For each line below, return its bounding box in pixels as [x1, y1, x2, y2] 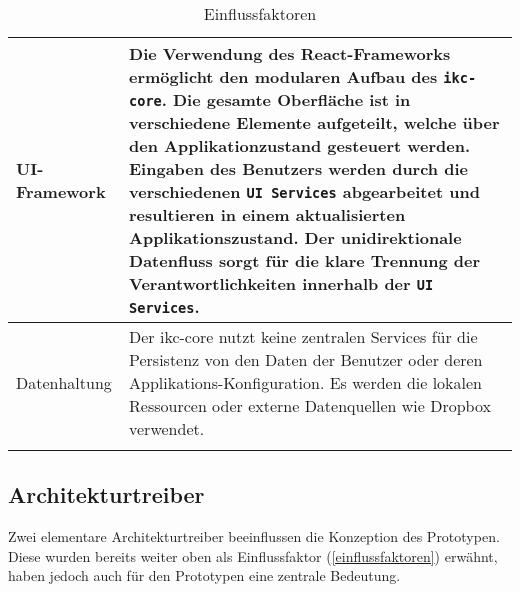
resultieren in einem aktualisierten [129, 203, 406, 226]
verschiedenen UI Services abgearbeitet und [129, 180, 480, 203]
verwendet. [129, 417, 205, 440]
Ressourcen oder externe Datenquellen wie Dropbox [129, 394, 491, 417]
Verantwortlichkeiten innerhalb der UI [129, 272, 434, 295]
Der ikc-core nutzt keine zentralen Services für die [129, 325, 478, 348]
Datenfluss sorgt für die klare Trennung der [129, 249, 481, 272]
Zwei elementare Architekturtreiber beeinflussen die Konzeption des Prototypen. [8, 526, 500, 547]
